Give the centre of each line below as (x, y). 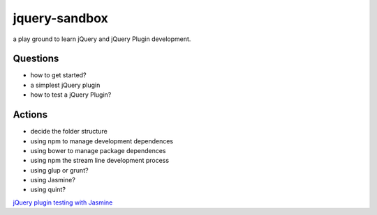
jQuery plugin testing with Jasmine (63, 202)
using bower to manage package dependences (98, 150)
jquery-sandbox (60, 18)
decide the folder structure (69, 132)
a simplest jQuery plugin (65, 85)
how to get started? (58, 75)
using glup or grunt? (59, 170)
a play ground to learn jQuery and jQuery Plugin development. (102, 39)
